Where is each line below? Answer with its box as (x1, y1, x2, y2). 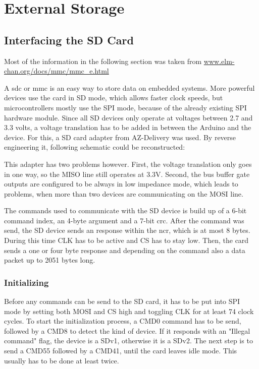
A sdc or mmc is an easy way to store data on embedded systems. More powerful (4, 82, 255, 93)
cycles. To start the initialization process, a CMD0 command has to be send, (4, 316, 241, 326)
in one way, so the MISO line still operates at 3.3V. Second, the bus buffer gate (4, 168, 250, 179)
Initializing (4, 276, 49, 288)
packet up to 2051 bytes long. (4, 255, 95, 265)
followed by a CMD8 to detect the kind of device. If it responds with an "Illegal (4, 325, 250, 336)
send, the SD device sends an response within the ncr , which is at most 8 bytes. (4, 225, 250, 235)
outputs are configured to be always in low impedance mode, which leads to (4, 178, 238, 189)
